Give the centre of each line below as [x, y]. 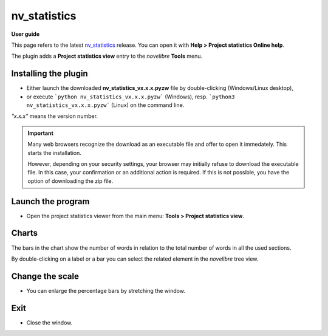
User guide [25, 34]
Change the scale [45, 276]
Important [41, 133]
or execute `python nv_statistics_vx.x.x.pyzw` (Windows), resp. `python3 [131, 97]
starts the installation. [54, 153]
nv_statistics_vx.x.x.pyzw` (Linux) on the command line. [105, 105]
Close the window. [50, 323]
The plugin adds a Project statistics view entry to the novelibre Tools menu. [107, 56]
